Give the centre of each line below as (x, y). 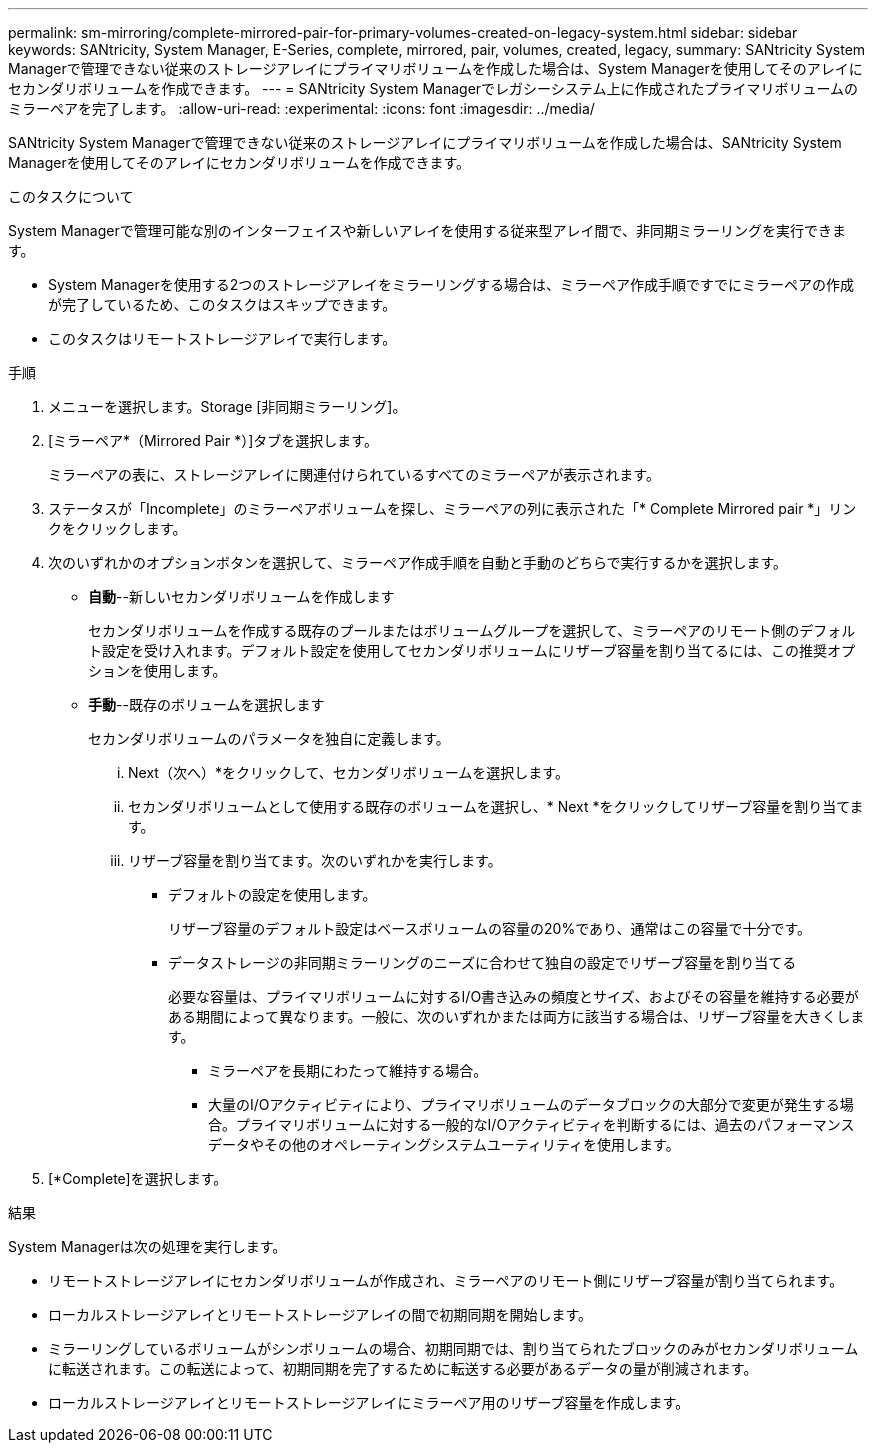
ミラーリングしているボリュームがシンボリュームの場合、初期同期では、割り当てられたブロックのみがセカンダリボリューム (453, 1348)
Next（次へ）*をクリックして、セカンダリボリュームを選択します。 (348, 772)
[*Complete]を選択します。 (138, 1178)
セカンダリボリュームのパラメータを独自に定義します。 (269, 738)
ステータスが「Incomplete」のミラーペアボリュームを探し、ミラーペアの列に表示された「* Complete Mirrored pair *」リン (452, 508)
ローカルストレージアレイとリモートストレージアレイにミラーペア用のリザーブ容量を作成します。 (369, 1402)
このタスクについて (71, 196)
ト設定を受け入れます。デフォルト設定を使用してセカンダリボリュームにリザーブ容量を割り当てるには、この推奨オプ (471, 650)
